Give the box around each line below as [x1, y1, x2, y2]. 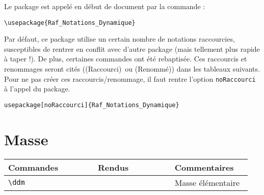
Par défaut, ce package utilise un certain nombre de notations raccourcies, [4, 34, 235, 44]
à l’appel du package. [4, 83, 70, 94]
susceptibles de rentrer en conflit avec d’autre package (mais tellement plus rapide [4, 43, 260, 54]
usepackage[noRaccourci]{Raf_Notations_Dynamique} [4, 101, 179, 109]
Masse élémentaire [174, 176, 240, 188]
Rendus [97, 161, 129, 173]
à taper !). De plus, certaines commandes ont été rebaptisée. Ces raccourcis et [4, 53, 247, 64]
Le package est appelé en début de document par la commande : [4, 1, 205, 11]
